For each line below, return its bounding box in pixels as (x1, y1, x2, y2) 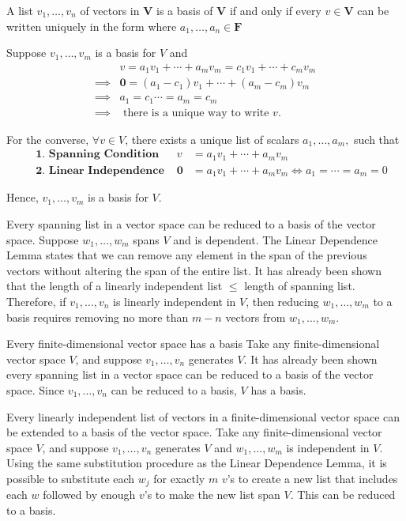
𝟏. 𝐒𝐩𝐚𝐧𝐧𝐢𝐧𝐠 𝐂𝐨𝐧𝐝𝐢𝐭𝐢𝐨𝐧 (36, 149, 160, 160)
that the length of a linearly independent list (6, 277, 223, 294)
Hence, (6, 189, 39, 206)
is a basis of (156, 2, 213, 18)
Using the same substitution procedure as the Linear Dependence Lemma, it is (6, 455, 387, 471)
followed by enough (43, 486, 136, 503)
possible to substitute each (6, 470, 135, 486)
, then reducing (246, 293, 319, 309)
